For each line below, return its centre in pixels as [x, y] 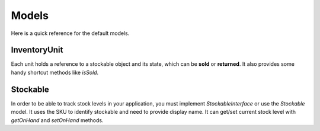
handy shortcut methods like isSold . [55, 72]
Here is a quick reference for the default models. [70, 33]
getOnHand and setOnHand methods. [57, 120]
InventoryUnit [37, 50]
